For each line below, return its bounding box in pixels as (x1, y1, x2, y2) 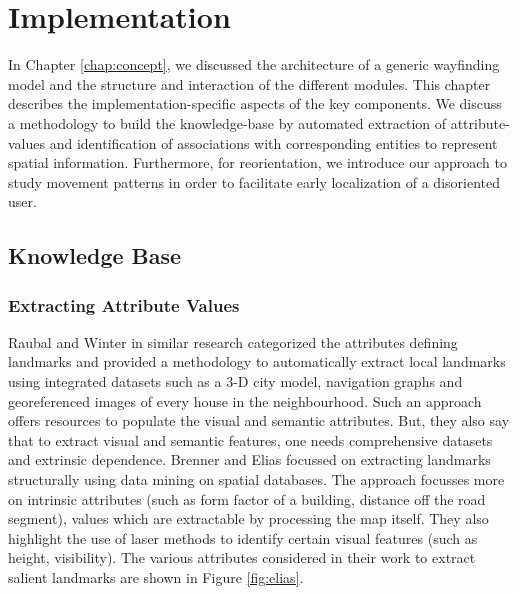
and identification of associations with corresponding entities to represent (49, 132, 498, 153)
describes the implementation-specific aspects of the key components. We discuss (8, 93, 502, 114)
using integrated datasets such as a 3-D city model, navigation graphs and (8, 371, 463, 392)
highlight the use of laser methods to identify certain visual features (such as (8, 527, 478, 548)
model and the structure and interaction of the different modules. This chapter (8, 73, 491, 94)
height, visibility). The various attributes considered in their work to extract (8, 547, 476, 568)
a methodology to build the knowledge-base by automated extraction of (8, 112, 447, 133)
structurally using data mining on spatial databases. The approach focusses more (8, 469, 505, 490)
